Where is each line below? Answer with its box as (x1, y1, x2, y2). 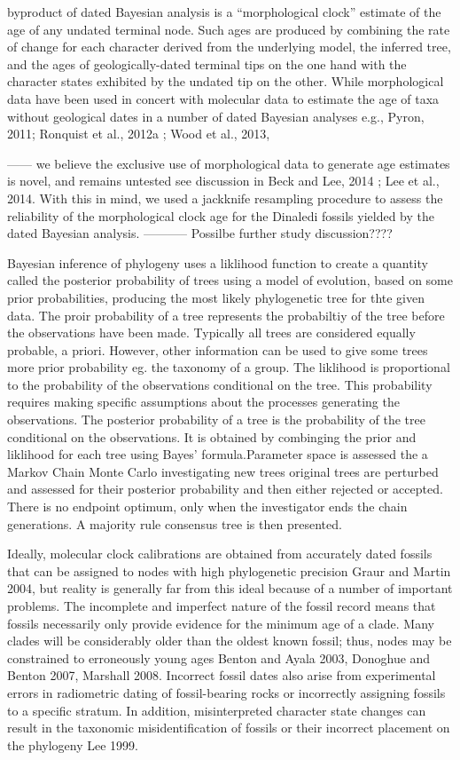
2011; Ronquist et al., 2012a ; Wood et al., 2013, (7, 124, 270, 143)
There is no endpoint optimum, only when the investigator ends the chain (7, 497, 408, 516)
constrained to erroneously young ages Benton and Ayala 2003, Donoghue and (7, 648, 431, 667)
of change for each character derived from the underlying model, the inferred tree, (7, 37, 451, 56)
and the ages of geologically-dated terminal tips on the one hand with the (7, 54, 407, 73)
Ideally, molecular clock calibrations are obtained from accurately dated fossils (7, 544, 433, 563)
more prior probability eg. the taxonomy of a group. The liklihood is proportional (7, 358, 450, 376)
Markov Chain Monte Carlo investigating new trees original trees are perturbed (7, 462, 439, 480)
